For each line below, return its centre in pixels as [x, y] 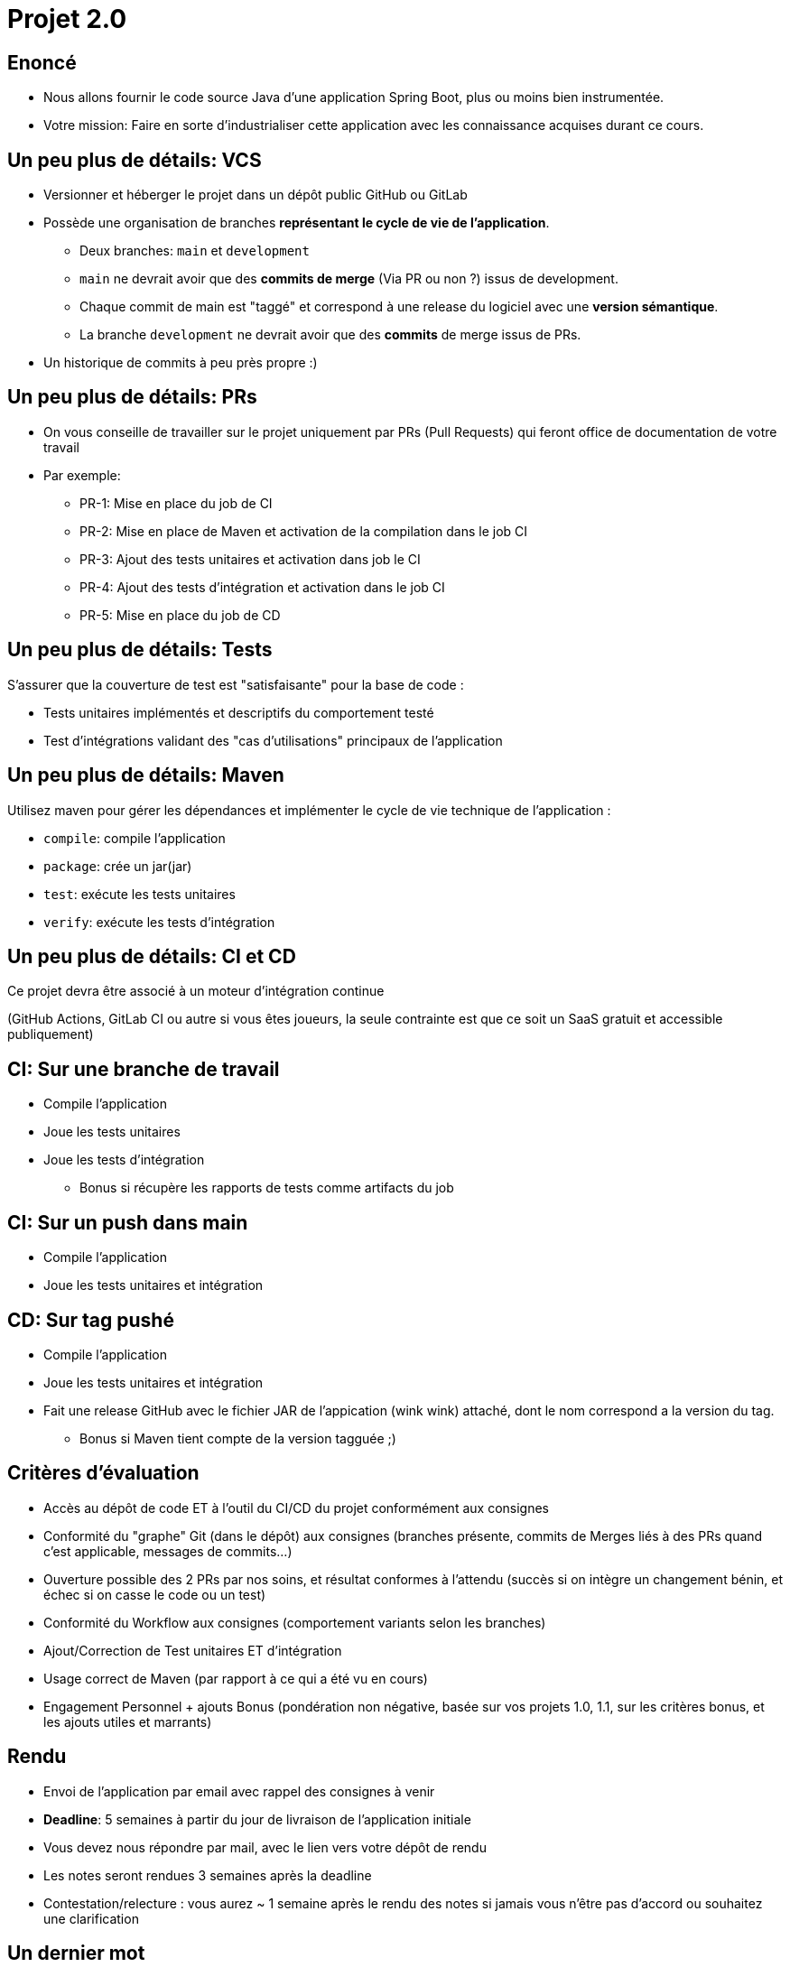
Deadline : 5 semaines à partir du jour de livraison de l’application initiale [257, 1819]
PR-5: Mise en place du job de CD [180, 615]
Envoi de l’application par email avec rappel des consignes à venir [239, 1791]
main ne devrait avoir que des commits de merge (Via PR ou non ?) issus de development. [349, 279]
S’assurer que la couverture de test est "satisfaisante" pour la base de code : [236, 684]
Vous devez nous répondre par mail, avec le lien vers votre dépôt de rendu [265, 1847]
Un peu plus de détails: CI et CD [152, 956]
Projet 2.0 [67, 19]
